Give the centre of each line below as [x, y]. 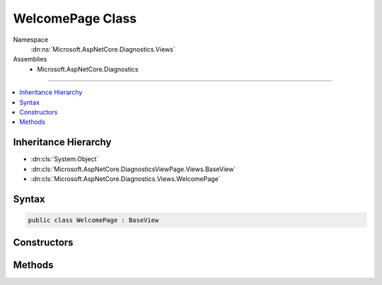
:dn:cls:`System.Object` [65, 159]
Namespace [31, 40]
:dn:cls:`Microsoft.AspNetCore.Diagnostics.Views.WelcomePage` [126, 179]
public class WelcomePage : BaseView [93, 220]
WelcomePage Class [75, 18]
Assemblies [30, 59]
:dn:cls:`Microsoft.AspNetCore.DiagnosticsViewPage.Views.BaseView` [133, 169]
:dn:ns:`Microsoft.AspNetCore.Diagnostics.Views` [103, 49]
